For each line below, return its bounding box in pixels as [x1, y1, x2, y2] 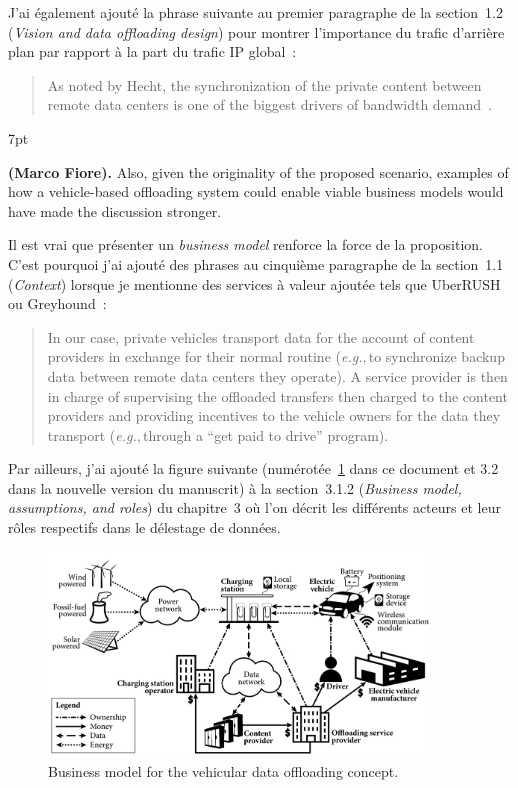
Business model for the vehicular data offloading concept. [48, 761, 399, 782]
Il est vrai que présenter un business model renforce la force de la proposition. [8, 234, 483, 255]
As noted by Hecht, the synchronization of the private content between [47, 74, 482, 95]
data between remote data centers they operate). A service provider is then [47, 365, 508, 386]
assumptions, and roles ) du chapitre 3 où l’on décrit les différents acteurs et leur [8, 497, 501, 518]
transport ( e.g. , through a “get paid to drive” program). [47, 424, 389, 445]
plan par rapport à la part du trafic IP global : [8, 41, 297, 62]
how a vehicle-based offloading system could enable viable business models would [8, 181, 504, 202]
